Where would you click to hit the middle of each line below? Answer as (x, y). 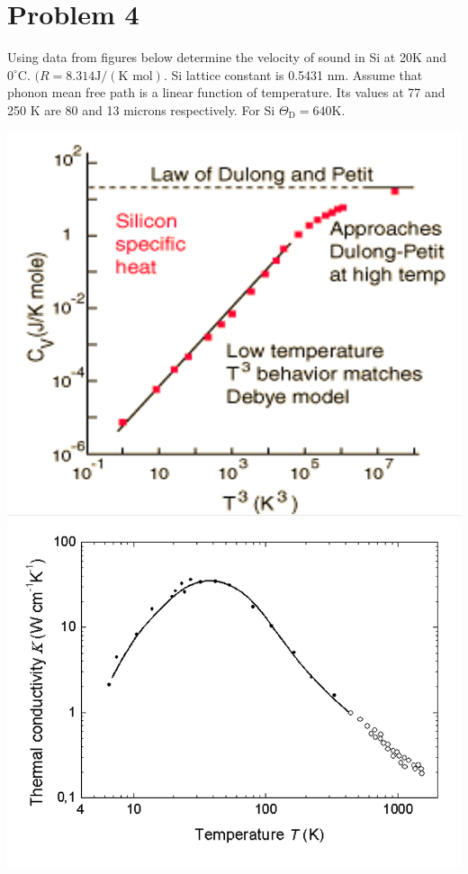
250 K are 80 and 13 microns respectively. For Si (141, 109)
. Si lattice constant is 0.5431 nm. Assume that (293, 74)
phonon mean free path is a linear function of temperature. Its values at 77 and (226, 92)
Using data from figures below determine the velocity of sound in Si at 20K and (227, 57)
